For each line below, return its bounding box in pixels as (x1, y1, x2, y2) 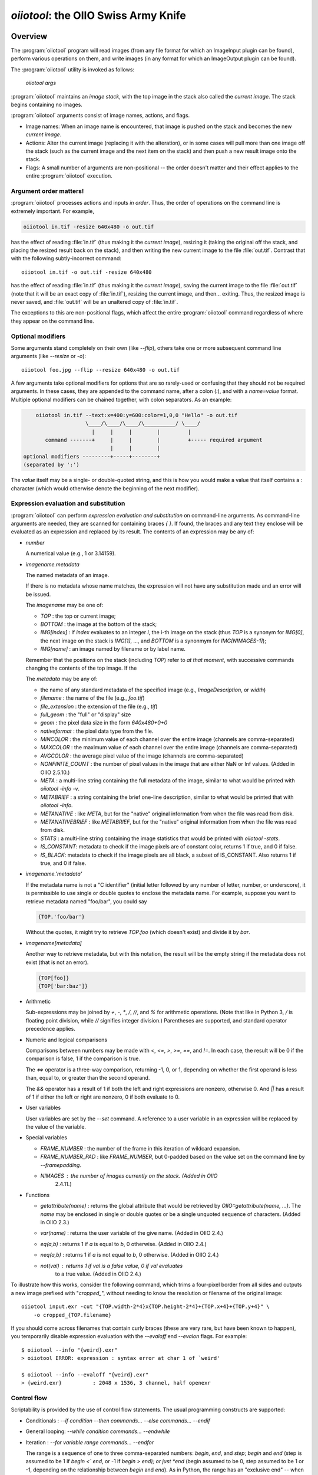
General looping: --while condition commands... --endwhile (25, 1428, 170, 1435)
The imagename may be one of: (25, 602, 104, 609)
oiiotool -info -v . (40, 785, 79, 792)
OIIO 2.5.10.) (40, 769, 70, 776)
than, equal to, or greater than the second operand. (25, 1074, 150, 1081)
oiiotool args (25, 80, 56, 87)
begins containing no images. (11, 101, 82, 109)
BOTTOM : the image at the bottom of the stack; (40, 621, 157, 628)
